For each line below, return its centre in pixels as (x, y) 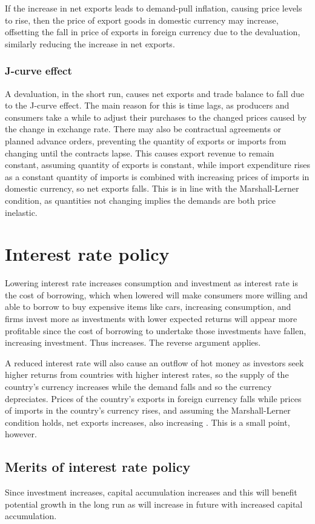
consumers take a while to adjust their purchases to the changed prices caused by (156, 117)
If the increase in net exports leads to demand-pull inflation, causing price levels (154, 8)
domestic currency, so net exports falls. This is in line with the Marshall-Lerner (152, 188)
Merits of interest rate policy (98, 467)
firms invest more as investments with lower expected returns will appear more (151, 319)
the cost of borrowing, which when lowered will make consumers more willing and (156, 294)
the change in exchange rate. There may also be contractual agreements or (143, 129)
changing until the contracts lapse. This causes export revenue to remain (140, 153)
